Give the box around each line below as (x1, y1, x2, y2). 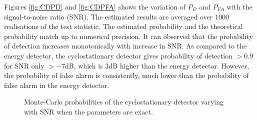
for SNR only (4, 60, 44, 70)
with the (226, 1, 252, 11)
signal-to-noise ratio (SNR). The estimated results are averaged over (4, 11, 213, 21)
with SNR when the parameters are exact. (24, 106, 153, 116)
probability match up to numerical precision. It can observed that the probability (4, 30, 253, 41)
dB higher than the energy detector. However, (108, 60, 249, 70)
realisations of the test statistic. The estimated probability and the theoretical (4, 21, 243, 31)
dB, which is (64, 60, 103, 70)
